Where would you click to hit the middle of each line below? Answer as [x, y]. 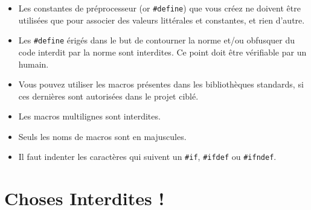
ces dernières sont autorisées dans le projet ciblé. [108, 96]
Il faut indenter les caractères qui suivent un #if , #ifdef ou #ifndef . [147, 157]
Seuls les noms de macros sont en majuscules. [102, 136]
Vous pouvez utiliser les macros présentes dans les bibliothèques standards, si [161, 84]
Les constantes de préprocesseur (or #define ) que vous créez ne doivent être [159, 8]
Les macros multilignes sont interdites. [89, 116]
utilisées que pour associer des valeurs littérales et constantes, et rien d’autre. [162, 20]
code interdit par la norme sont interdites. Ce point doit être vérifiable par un [162, 52]
